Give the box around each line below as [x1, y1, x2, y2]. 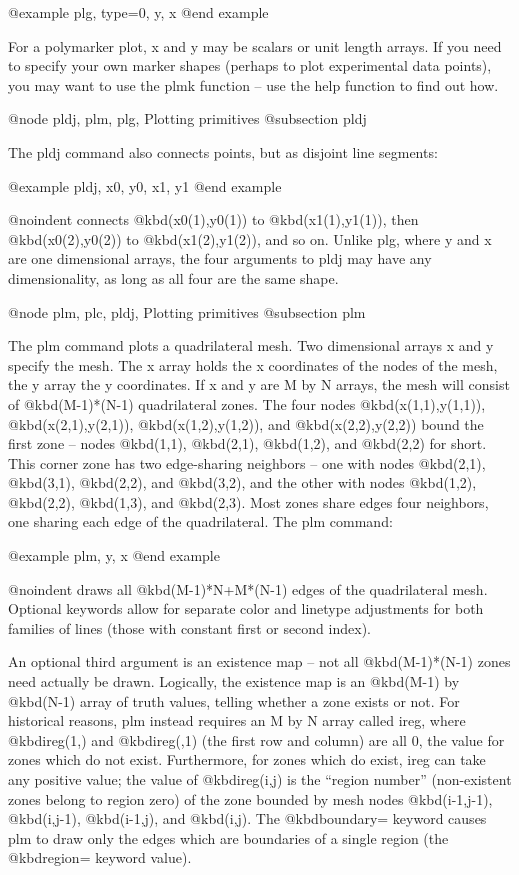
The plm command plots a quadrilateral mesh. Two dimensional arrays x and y [8, 335, 494, 356]
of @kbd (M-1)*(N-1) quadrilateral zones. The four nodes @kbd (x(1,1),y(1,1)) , [8, 393, 486, 414]
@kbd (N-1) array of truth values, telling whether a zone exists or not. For [8, 690, 460, 711]
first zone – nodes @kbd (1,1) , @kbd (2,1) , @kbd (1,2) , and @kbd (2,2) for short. [8, 433, 487, 454]
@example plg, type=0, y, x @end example [8, 2, 269, 22]
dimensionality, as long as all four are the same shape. [8, 267, 339, 288]
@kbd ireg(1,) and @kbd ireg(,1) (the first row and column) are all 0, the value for [8, 729, 505, 750]
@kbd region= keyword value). [8, 847, 192, 868]
